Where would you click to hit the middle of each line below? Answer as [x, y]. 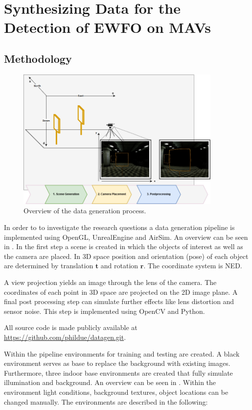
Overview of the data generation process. [85, 211]
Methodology [38, 58]
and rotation [119, 266]
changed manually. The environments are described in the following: [106, 401]
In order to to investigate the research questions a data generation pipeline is [119, 227]
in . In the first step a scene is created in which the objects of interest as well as [124, 246]
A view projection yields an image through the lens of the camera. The [110, 282]
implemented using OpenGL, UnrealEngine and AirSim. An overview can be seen [126, 237]
